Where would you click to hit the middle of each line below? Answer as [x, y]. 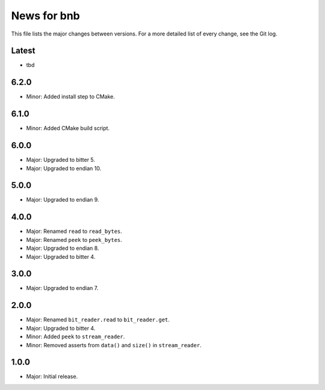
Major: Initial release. [52, 377]
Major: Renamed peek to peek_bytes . [74, 240]
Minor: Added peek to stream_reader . [76, 336]
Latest [23, 51]
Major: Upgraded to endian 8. [63, 248]
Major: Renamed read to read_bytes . [74, 231]
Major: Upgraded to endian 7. [62, 288]
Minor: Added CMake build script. [68, 128]
